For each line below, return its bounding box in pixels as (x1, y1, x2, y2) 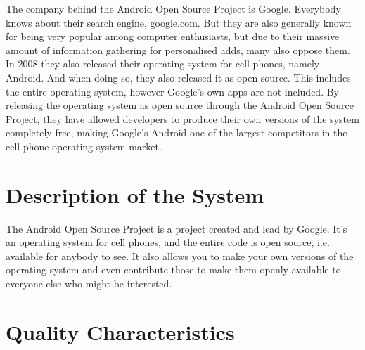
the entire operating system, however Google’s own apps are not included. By (6, 84, 340, 98)
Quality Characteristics (6, 317, 235, 346)
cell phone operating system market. (6, 138, 162, 153)
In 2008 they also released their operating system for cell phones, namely (6, 56, 320, 71)
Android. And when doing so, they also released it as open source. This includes (6, 70, 351, 84)
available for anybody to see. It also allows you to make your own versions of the (6, 248, 354, 263)
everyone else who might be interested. (6, 276, 172, 291)
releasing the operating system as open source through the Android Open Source (6, 98, 354, 112)
